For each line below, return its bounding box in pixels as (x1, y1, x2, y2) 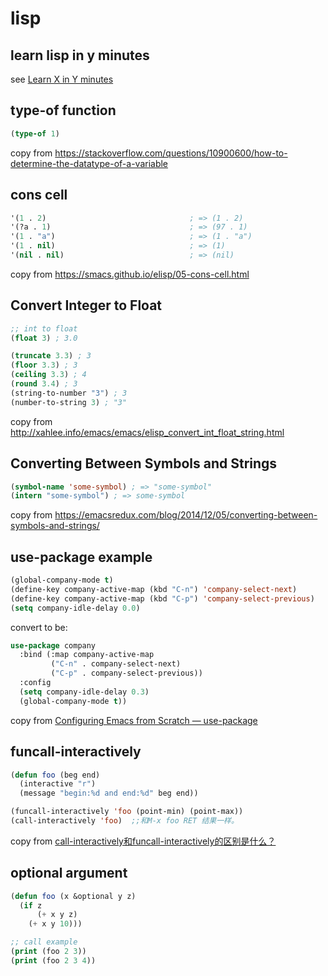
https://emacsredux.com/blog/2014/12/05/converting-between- (54, 509, 318, 521)
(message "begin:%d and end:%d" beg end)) (19, 788, 199, 799)
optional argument (10, 865, 128, 882)
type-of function (10, 102, 117, 119)
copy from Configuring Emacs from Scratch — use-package (10, 714, 258, 726)
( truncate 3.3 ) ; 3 (10, 351, 92, 361)
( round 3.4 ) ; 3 (10, 379, 78, 389)
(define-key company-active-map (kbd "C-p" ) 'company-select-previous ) (10, 593, 315, 604)
